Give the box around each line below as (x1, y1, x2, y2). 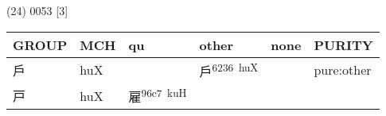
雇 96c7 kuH (128, 84, 187, 106)
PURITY (314, 35, 373, 54)
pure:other (314, 60, 372, 79)
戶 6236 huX (199, 59, 259, 80)
